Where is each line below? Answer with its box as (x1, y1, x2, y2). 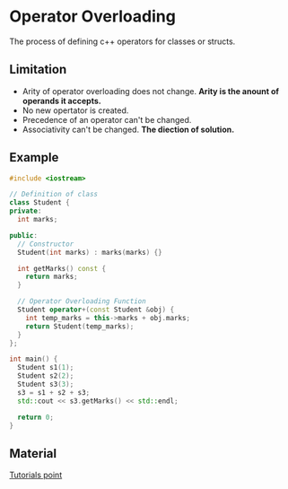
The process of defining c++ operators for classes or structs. (9, 36, 236, 47)
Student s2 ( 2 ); (17, 371, 74, 380)
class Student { (9, 198, 70, 207)
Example (9, 150, 59, 165)
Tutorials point (9, 469, 63, 481)
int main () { (9, 354, 58, 364)
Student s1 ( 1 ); (17, 363, 74, 372)
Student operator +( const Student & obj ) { (17, 305, 175, 315)
